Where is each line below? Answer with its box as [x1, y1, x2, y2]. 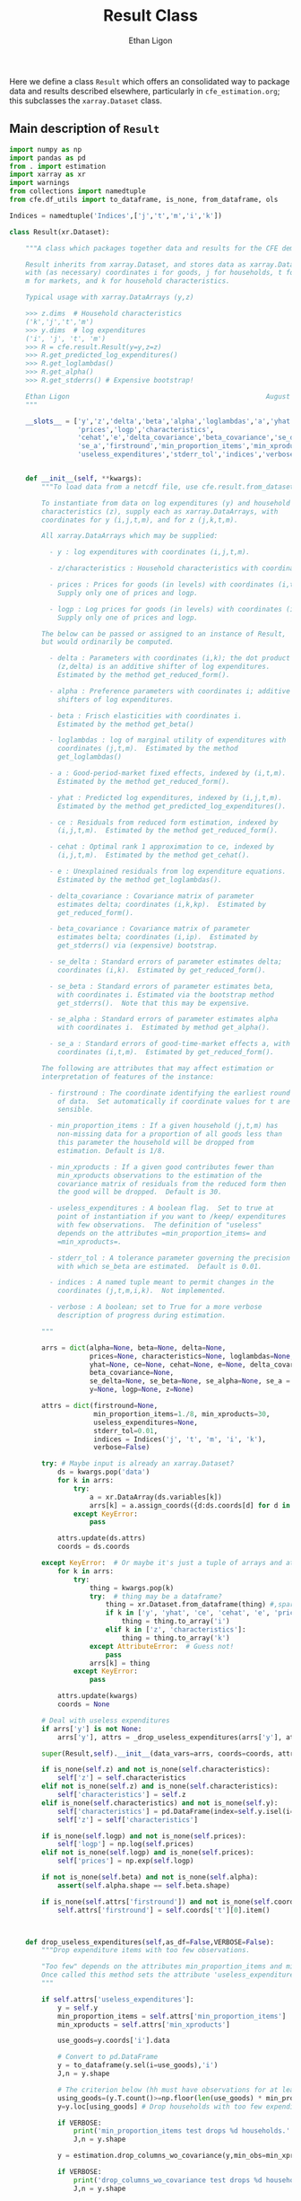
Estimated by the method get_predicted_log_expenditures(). [56, 801, 287, 811]
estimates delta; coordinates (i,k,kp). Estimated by [56, 900, 267, 909]
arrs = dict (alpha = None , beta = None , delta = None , [41, 1343, 227, 1352]
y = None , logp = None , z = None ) [89, 1385, 194, 1395]
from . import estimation [9, 162, 106, 171]
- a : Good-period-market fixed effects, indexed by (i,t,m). [48, 769, 287, 778]
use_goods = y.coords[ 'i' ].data [56, 2036, 170, 2046]
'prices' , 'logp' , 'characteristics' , [77, 425, 215, 434]
